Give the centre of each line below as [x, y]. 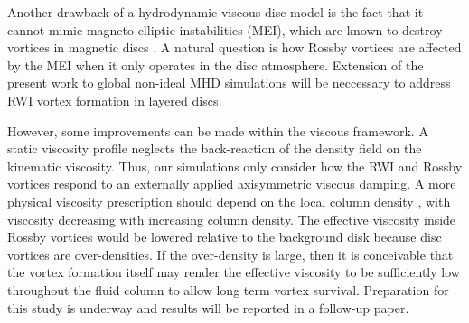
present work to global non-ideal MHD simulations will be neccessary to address [229, 83]
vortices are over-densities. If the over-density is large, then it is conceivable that [230, 254]
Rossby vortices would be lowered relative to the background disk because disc [225, 237]
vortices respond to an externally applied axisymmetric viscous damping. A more [232, 184]
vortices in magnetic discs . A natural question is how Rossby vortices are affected [234, 47]
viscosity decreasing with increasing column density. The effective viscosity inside [232, 219]
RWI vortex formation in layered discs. [115, 100]
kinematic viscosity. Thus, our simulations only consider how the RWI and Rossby [235, 166]
